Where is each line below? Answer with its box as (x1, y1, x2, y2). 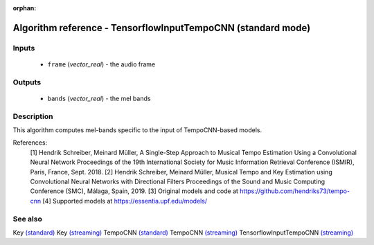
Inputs (12, 43, 35, 53)
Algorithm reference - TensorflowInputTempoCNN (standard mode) (12, 21, 311, 34)
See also (12, 214, 43, 224)
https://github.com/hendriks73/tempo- (240, 187, 350, 195)
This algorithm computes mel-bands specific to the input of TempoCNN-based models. (12, 126, 262, 134)
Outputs (12, 77, 42, 87)
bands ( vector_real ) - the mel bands (47, 94, 151, 102)
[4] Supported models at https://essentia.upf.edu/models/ (42, 197, 208, 205)
